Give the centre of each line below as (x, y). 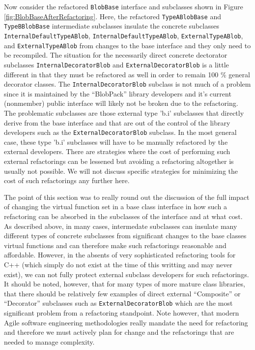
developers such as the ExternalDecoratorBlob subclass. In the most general (120, 132)
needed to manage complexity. (49, 341)
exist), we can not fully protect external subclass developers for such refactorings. (127, 274)
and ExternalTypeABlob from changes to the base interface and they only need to (127, 45)
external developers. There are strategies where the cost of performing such (117, 151)
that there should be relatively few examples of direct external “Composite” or (122, 293)
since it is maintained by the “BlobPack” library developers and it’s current (118, 93)
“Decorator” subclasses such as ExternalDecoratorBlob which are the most (118, 303)
